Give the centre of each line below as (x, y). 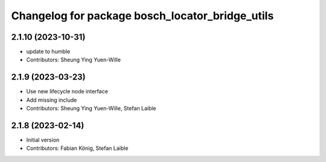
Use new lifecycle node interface (67, 92)
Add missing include (52, 100)
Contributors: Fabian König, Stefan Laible (77, 148)
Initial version (43, 140)
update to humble (48, 52)
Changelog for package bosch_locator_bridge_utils (142, 16)
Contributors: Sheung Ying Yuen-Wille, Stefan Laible (91, 108)
